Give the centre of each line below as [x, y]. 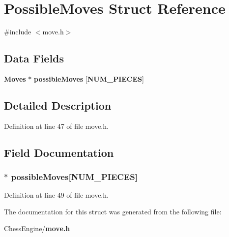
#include [18, 32]
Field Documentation [59, 152]
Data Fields [34, 58]
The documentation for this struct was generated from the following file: [113, 211]
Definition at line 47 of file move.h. [56, 126]
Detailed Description [58, 105]
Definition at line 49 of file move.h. [56, 195]
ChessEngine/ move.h [37, 228]
